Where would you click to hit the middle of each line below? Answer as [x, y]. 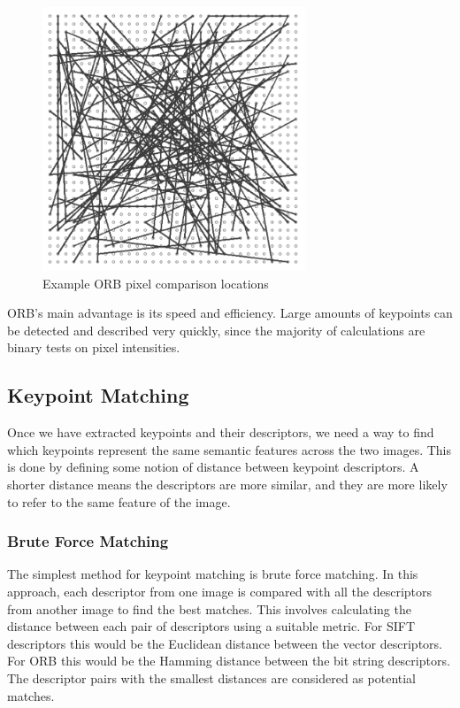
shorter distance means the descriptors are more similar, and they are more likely [227, 484]
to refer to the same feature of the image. [119, 501]
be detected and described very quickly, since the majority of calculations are [216, 330]
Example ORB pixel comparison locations [156, 283]
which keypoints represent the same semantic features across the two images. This [230, 449]
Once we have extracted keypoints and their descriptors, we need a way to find [221, 432]
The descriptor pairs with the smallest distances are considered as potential [211, 677]
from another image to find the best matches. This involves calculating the [209, 608]
